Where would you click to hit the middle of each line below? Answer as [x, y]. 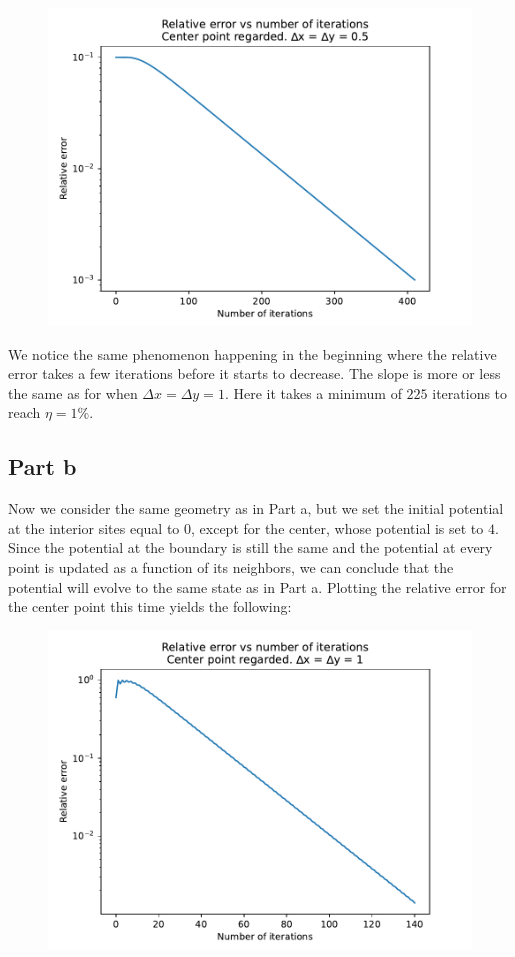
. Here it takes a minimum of [313, 392]
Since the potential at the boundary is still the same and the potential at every [250, 547]
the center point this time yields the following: [150, 606]
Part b [42, 466]
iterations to [470, 392]
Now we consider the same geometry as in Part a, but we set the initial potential [256, 508]
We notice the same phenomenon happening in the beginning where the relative [252, 353]
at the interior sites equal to [94, 527]
